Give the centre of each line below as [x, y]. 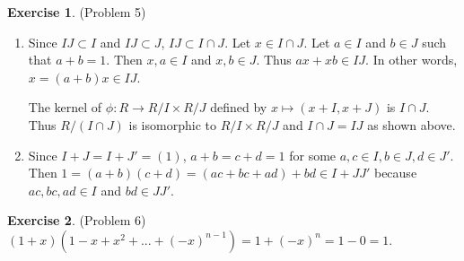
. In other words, [411, 60]
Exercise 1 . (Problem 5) [77, 12]
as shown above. [411, 124]
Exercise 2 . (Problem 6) [77, 220]
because [395, 173]
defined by [239, 107]
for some [313, 155]
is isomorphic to [172, 124]
